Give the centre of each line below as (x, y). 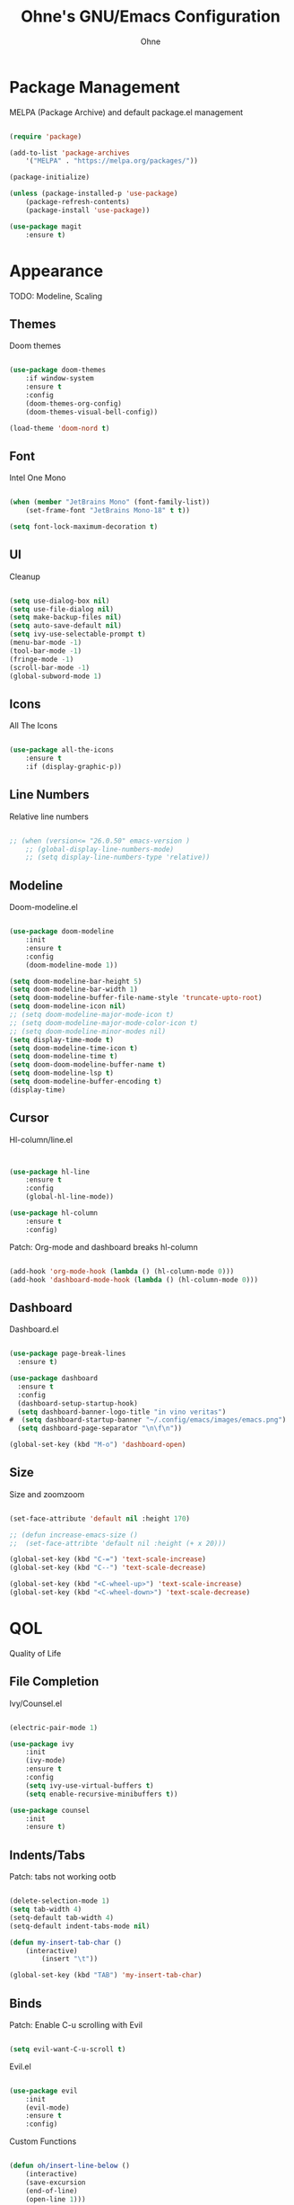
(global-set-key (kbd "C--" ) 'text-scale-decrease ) (108, 1568)
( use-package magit (46, 227)
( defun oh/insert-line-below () (69, 2166)
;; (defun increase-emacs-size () (74, 1535)
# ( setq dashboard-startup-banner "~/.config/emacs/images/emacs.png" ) (148, 1420)
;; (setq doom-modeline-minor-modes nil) (88, 1031)
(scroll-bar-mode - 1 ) (50, 667)
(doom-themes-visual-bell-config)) (92, 412)
